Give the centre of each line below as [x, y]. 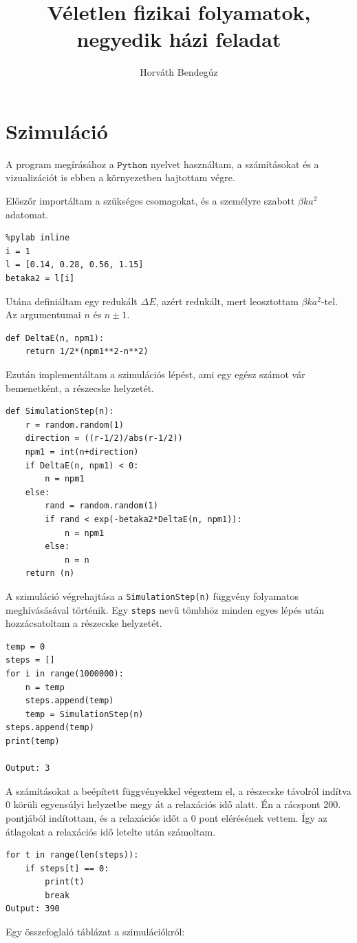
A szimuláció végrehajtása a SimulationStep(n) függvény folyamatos [152, 595]
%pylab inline [38, 238]
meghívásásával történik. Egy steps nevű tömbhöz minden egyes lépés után [165, 609]
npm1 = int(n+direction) [82, 452]
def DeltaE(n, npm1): [55, 338]
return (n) [50, 573]
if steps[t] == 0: [67, 868]
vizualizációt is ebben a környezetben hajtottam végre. [120, 177]
